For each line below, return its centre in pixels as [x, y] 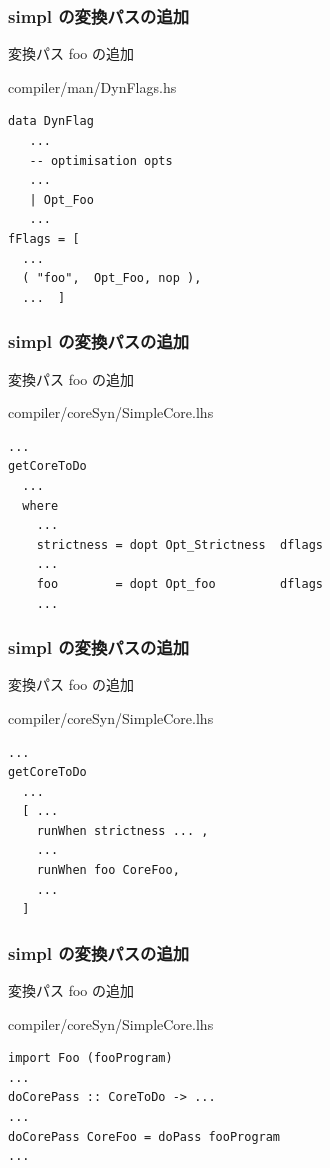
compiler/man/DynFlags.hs [92, 86]
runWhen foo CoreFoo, [108, 870]
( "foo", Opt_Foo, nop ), [112, 278]
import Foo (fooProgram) [90, 1058]
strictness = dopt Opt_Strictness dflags [179, 544]
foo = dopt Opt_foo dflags [179, 583]
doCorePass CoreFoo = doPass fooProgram [144, 1136]
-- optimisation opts [101, 160]
